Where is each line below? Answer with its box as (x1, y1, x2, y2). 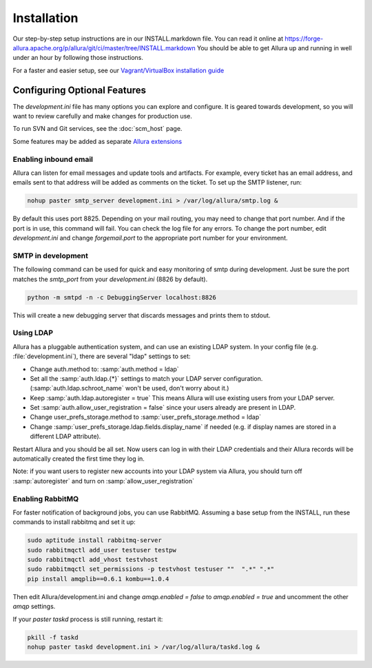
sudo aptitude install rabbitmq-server (27, 536, 162, 544)
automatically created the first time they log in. (12, 455, 145, 463)
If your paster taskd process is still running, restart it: (12, 615, 163, 623)
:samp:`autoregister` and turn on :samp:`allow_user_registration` (12, 477, 195, 485)
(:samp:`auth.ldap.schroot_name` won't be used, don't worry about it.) (30, 384, 229, 393)
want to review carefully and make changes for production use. (12, 112, 193, 121)
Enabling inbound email (12, 154, 93, 164)
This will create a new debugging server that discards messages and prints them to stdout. (12, 311, 271, 320)
